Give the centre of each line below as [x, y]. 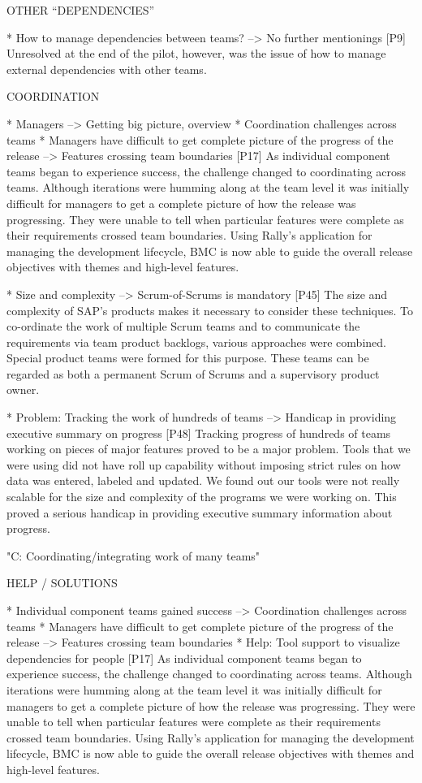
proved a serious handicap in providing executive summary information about [200, 512]
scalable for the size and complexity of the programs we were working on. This [202, 497]
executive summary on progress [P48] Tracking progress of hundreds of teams [199, 433]
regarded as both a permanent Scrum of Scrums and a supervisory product [193, 373]
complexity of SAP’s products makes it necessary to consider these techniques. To [210, 310]
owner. [23, 389]
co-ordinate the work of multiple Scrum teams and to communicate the [183, 326]
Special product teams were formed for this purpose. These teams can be [188, 358]
